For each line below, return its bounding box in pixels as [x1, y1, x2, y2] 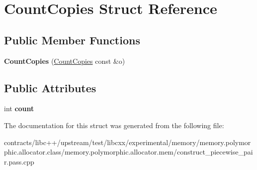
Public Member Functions [4, 32, 140, 47]
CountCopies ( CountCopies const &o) [4, 55, 125, 66]
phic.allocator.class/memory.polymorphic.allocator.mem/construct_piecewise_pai [4, 147, 253, 157]
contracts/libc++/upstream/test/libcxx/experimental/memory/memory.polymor [4, 137, 251, 147]
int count [4, 103, 34, 114]
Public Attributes [4, 80, 96, 95]
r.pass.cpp [4, 156, 34, 167]
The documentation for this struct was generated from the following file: [4, 120, 224, 130]
